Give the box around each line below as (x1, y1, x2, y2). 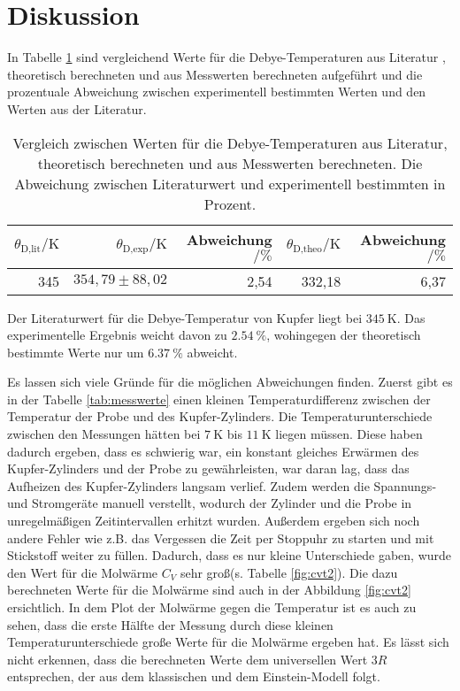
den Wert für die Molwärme (7, 563, 158, 581)
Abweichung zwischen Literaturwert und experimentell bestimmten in (14, 173, 446, 194)
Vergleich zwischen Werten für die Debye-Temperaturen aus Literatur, (12, 132, 448, 153)
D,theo (293, 243, 322, 254)
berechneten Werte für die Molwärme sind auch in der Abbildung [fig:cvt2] (7, 580, 411, 599)
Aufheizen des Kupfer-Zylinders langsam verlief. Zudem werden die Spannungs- (7, 476, 437, 495)
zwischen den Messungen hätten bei (7, 425, 201, 443)
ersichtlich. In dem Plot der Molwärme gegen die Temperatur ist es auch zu (7, 598, 417, 616)
